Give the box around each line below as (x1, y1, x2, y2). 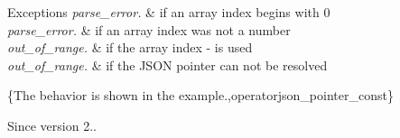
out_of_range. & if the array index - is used (7, 38, 253, 57)
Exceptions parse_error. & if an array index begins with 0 (7, 3, 330, 21)
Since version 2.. (7, 115, 97, 134)
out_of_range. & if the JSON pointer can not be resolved (7, 55, 328, 74)
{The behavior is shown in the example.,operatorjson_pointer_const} (7, 86, 394, 105)
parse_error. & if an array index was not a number (7, 20, 291, 39)
